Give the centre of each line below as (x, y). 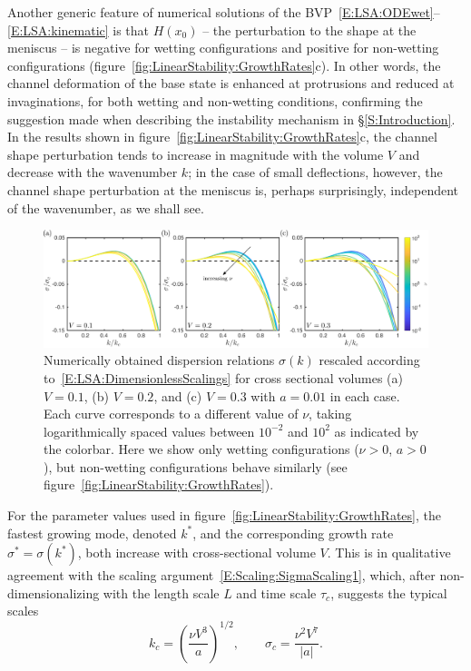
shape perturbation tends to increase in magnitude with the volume (196, 154)
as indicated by (377, 431)
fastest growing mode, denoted (92, 533)
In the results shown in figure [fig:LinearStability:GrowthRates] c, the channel (222, 137)
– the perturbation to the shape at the (309, 30)
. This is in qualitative (389, 553)
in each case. (365, 395)
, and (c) (178, 395)
